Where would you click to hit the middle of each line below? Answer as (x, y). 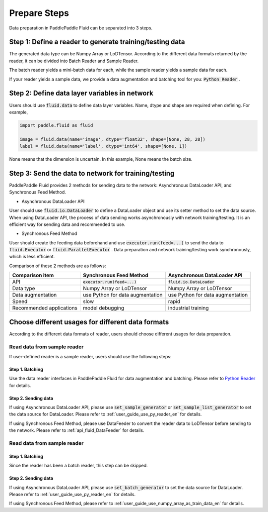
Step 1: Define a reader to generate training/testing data (97, 42)
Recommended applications (45, 308)
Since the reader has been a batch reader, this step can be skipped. (79, 466)
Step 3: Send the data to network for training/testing (92, 173)
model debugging (103, 308)
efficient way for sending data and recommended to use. (67, 224)
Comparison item (33, 275)
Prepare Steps (39, 13)
